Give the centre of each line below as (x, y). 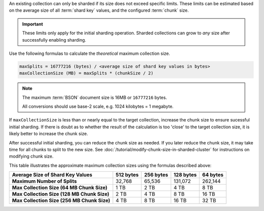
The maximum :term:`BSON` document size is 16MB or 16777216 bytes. (95, 97)
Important (33, 24)
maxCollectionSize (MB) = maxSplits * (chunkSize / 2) (86, 73)
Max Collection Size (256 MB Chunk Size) (61, 201)
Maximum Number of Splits (44, 181)
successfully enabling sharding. (54, 40)
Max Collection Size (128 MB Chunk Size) (61, 194)
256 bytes (156, 175)
